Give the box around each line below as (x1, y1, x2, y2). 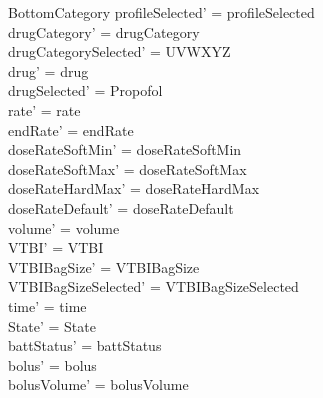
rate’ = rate (8, 99, 81, 120)
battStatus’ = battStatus (8, 335, 162, 356)
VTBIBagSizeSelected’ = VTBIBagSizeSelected (8, 276, 299, 297)
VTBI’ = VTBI (8, 237, 104, 258)
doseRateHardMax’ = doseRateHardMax (8, 178, 260, 199)
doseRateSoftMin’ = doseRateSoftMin (8, 139, 242, 160)
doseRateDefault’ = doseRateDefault (8, 197, 234, 218)
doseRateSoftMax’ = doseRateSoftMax (8, 158, 247, 179)
